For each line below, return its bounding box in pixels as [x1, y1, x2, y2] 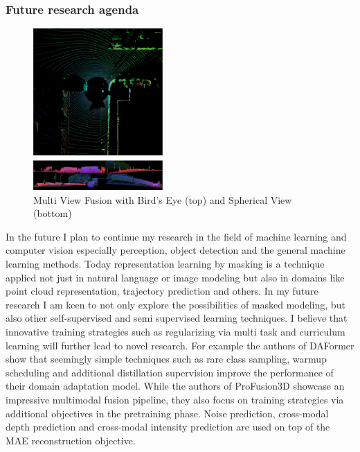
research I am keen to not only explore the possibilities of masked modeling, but [6, 297, 345, 311]
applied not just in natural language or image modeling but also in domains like [6, 270, 345, 284]
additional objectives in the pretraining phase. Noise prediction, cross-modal [6, 406, 329, 420]
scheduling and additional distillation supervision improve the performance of [6, 365, 334, 379]
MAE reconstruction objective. [6, 433, 136, 447]
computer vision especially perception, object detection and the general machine [6, 243, 345, 257]
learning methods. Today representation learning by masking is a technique [6, 256, 325, 270]
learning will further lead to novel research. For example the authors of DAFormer [6, 338, 354, 352]
